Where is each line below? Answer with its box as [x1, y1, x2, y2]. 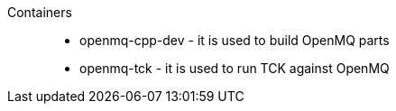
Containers [7, 5, 72, 20]
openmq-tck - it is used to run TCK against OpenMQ [79, 60, 390, 76]
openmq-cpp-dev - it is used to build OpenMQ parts [79, 32, 390, 48]
